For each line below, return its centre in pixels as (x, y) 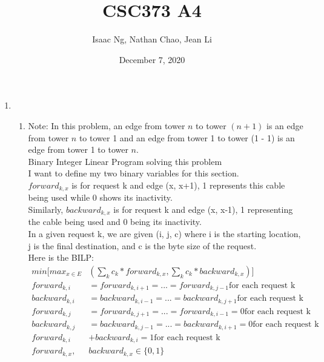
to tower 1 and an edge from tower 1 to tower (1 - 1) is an (187, 137)
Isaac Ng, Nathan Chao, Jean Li (152, 39)
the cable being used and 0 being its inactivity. (115, 222)
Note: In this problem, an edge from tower (107, 125)
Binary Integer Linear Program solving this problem (125, 161)
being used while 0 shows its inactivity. (100, 197)
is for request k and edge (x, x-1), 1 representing (203, 209)
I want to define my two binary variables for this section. (134, 173)
